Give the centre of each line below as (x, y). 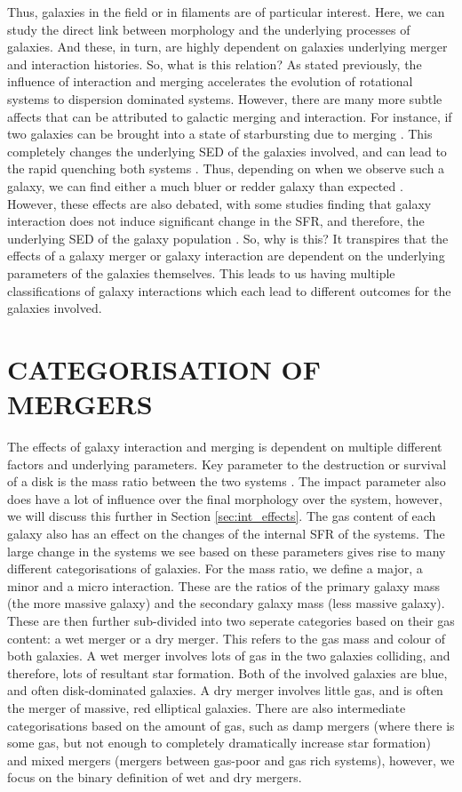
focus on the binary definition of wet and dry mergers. (155, 777)
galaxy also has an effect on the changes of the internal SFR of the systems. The (226, 533)
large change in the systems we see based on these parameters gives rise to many (227, 551)
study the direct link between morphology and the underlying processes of (209, 29)
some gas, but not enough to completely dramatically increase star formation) (219, 743)
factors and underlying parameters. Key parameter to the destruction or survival (227, 464)
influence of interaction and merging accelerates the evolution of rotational (210, 81)
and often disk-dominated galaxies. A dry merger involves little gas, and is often (225, 690)
